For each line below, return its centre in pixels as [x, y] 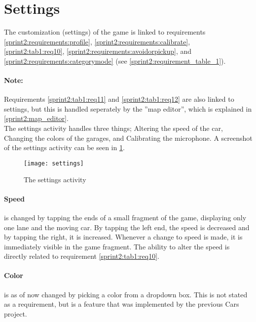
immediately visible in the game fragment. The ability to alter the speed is [117, 246]
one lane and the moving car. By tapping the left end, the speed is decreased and [127, 227]
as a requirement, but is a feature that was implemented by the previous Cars [122, 304]
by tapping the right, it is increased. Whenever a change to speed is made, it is [123, 237]
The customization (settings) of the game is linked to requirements [105, 32]
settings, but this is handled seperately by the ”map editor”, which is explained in [128, 108]
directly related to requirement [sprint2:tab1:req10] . [82, 256]
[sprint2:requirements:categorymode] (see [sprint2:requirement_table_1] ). [115, 60]
